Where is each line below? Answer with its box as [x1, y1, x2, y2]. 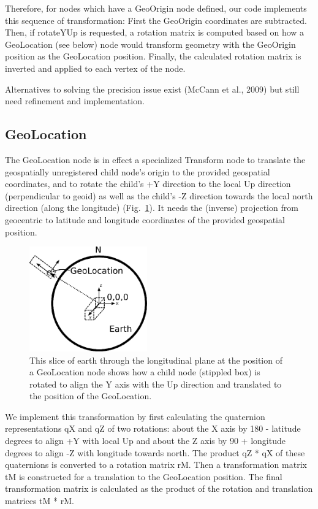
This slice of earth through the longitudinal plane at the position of [29, 353, 282, 366]
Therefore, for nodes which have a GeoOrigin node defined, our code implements [5, 2, 307, 14]
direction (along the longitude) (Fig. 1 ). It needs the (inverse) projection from [5, 201, 298, 214]
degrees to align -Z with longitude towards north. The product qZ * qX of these [5, 446, 305, 459]
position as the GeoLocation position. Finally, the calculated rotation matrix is [5, 50, 301, 63]
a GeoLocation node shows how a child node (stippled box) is [29, 365, 260, 378]
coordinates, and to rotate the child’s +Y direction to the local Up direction [5, 177, 291, 190]
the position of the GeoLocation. [29, 389, 152, 402]
